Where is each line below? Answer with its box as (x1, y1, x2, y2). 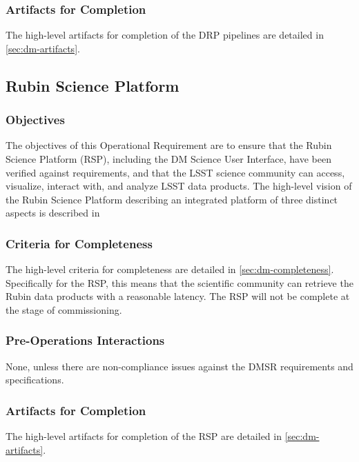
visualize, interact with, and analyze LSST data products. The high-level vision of (6, 179, 352, 193)
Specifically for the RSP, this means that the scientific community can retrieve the (6, 275, 353, 290)
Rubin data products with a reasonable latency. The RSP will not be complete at (6, 289, 350, 303)
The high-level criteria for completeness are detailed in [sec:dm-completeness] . (6, 262, 334, 277)
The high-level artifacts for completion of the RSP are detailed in (6, 429, 282, 443)
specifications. (6, 372, 64, 387)
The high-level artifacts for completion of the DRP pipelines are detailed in (6, 28, 324, 42)
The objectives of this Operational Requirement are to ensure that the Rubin (6, 138, 332, 152)
